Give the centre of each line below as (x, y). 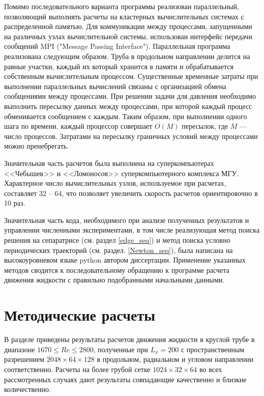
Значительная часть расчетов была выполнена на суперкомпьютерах (109, 163)
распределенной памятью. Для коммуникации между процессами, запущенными (128, 26)
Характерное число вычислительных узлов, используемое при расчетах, (115, 183)
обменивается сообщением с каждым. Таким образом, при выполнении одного (126, 116)
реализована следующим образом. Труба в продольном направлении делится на (127, 56)
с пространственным (213, 349)
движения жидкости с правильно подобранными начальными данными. (114, 280)
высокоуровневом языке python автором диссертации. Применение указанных (125, 260)
